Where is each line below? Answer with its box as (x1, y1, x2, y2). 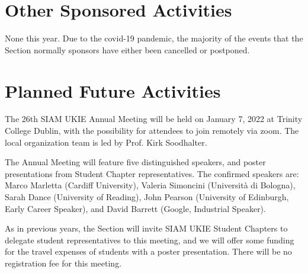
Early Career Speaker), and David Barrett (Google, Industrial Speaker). (5, 202, 266, 214)
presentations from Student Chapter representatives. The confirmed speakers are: (5, 167, 299, 179)
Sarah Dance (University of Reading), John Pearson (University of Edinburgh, (5, 191, 289, 203)
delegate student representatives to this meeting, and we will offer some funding (5, 233, 294, 246)
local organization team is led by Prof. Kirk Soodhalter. (5, 136, 207, 148)
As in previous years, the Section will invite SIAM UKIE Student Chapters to (5, 222, 288, 235)
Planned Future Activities (5, 78, 221, 102)
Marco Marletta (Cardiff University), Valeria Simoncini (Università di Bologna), (5, 179, 296, 191)
